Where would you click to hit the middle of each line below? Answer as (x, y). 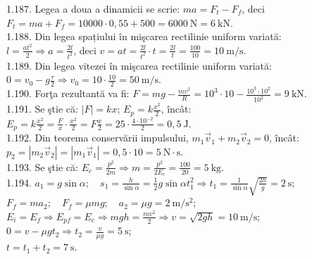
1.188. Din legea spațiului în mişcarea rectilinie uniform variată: (144, 36)
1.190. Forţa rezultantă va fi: (68, 93)
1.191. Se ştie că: (42, 109)
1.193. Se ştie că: (42, 166)
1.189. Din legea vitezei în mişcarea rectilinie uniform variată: (139, 65)
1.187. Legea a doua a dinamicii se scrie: (93, 8)
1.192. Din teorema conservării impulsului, (98, 138)
